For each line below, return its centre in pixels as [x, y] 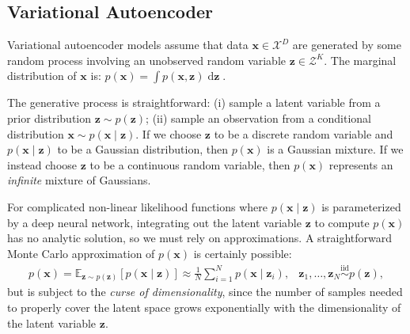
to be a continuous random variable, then [190, 164]
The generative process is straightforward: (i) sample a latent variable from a [194, 102]
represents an [361, 164]
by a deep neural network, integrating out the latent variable [154, 222]
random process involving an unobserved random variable [147, 60]
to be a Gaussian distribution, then [142, 149]
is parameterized [361, 206]
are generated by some [347, 45]
